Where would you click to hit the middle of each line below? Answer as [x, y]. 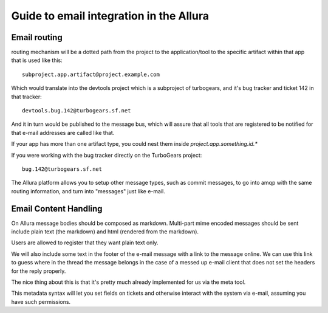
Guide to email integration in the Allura [110, 16]
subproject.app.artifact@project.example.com [91, 74]
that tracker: [26, 97]
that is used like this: [37, 60]
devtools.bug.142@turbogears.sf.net [77, 111]
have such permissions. [41, 301]
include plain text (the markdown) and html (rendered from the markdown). [105, 232]
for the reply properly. [39, 271]
